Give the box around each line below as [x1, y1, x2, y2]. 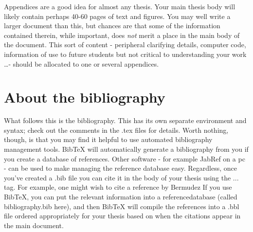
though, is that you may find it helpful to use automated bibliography [4, 134, 213, 144]
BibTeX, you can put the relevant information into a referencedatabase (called [4, 192, 237, 202]
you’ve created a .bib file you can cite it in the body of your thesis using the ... [4, 172, 239, 182]
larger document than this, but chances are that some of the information [4, 20, 220, 31]
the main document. [4, 220, 64, 230]
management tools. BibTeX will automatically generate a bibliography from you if [4, 144, 249, 154]
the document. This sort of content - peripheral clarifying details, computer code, [4, 39, 246, 50]
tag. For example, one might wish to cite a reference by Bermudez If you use [4, 182, 232, 192]
